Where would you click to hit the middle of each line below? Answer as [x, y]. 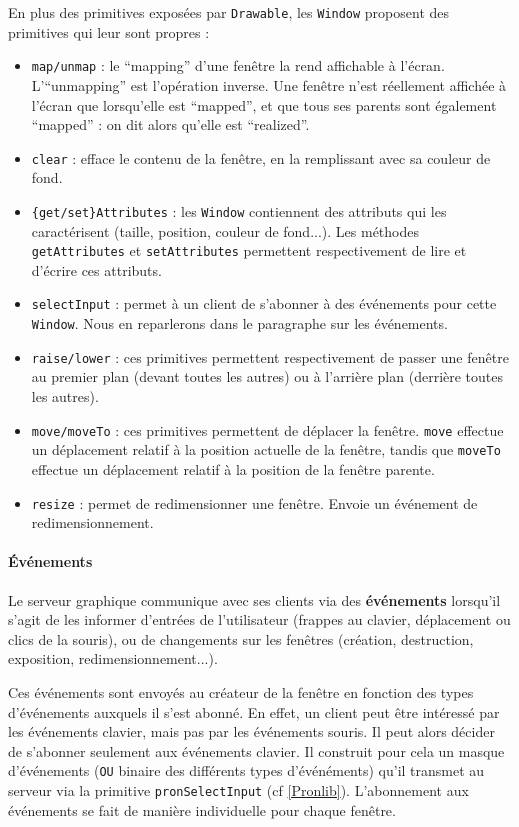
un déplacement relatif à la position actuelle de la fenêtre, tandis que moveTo [266, 449]
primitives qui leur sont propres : [109, 31]
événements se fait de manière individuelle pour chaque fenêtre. [202, 809]
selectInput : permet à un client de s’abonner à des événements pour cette [264, 303]
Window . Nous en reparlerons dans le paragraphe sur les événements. [239, 323]
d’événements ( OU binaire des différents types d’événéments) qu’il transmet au [246, 770]
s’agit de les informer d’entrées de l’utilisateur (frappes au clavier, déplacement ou [259, 619]
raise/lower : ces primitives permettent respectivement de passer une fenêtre [270, 356]
